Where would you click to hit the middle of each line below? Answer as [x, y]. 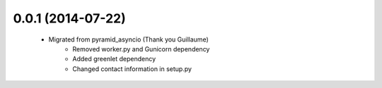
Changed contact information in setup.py [132, 69]
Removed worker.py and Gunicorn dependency [141, 49]
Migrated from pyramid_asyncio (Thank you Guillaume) [128, 39]
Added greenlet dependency [114, 59]
